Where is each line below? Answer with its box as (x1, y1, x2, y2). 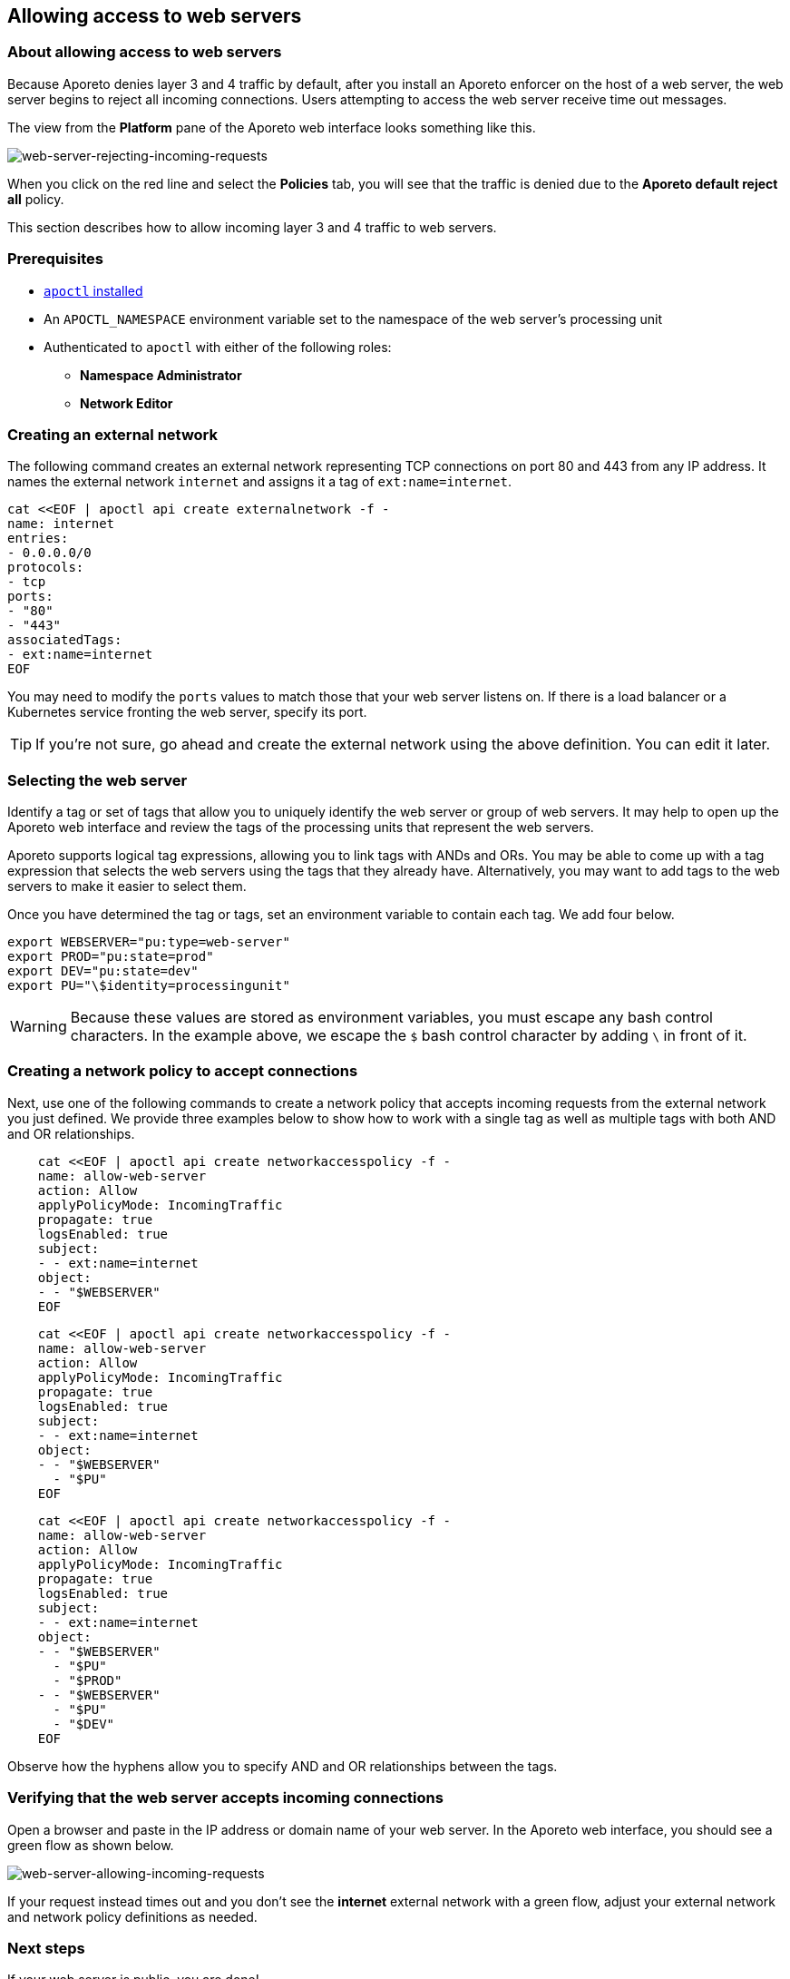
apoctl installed (44, 282, 143, 299)
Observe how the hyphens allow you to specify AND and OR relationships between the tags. (7, 1758, 558, 1774)
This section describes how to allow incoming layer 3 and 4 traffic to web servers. (7, 219, 497, 235)
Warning (10, 1017, 67, 1036)
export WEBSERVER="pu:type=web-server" (7, 935, 290, 950)
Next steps (7, 1938, 85, 1957)
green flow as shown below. (7, 1837, 174, 1853)
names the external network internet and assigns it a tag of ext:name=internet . (7, 474, 512, 490)
